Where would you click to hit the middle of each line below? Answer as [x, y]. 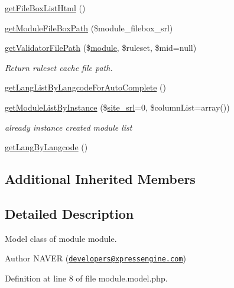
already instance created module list [69, 127]
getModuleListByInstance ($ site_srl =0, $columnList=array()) [117, 107]
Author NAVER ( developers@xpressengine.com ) [95, 258]
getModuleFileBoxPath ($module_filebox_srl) [89, 27]
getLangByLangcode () [46, 147]
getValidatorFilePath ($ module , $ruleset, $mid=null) [101, 48]
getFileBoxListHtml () [45, 8]
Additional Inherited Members [100, 179]
